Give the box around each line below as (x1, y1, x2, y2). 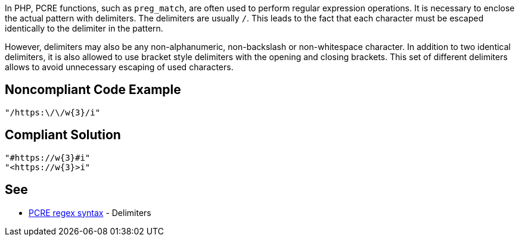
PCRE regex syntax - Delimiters (29, 207, 151, 218)
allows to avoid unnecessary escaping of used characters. (5, 62, 234, 72)
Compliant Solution (5, 127, 121, 143)
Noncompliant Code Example (5, 82, 181, 98)
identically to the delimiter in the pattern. (5, 23, 163, 33)
